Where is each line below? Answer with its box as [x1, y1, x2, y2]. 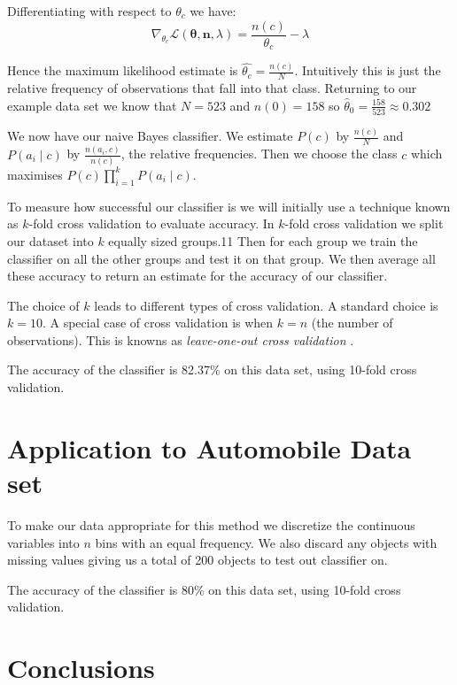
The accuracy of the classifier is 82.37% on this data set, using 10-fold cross [7, 360, 417, 379]
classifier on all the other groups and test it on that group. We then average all [7, 249, 436, 267]
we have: [190, 2, 236, 19]
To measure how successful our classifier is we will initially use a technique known [7, 196, 451, 215]
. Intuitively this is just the [294, 61, 441, 80]
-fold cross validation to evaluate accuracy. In [28, 214, 275, 233]
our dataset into [7, 231, 94, 250]
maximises [7, 165, 63, 183]
